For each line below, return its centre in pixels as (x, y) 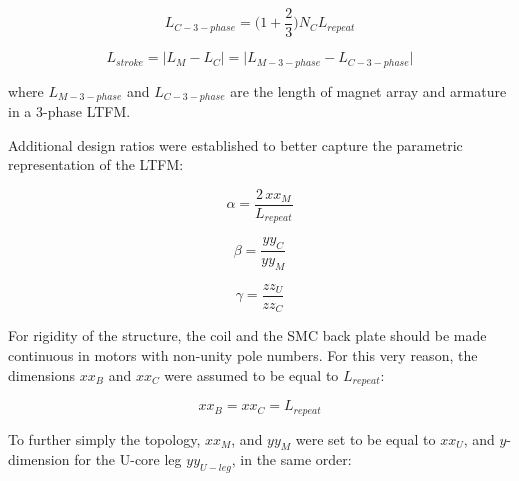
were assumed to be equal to (251, 374)
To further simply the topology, (104, 438)
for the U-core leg (128, 459)
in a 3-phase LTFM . (69, 110)
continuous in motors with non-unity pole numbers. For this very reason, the (243, 355)
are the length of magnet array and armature (368, 90)
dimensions (42, 374)
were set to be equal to (365, 438)
